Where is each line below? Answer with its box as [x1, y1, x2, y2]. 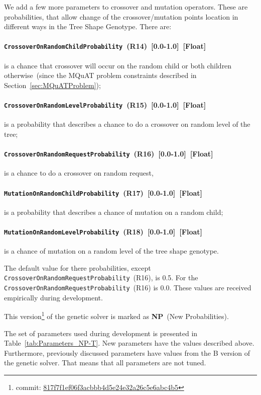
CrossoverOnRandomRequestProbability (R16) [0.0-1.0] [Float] [4, 148, 213, 159]
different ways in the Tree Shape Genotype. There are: [4, 21, 172, 32]
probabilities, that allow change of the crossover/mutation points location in [4, 11, 238, 22]
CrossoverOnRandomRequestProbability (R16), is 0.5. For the [4, 272, 198, 283]
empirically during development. [4, 292, 103, 302]
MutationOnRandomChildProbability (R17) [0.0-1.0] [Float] [4, 187, 203, 198]
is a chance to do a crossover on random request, [4, 168, 154, 178]
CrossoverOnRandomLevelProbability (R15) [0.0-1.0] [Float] [4, 100, 206, 110]
